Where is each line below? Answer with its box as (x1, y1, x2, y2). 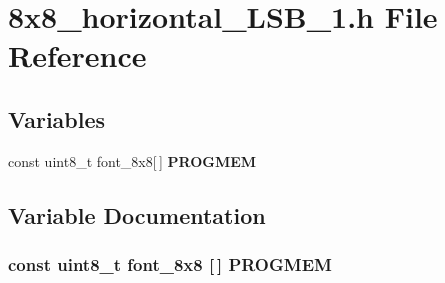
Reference (8, 35, 147, 76)
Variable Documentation (8, 199, 266, 230)
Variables (8, 103, 106, 134)
